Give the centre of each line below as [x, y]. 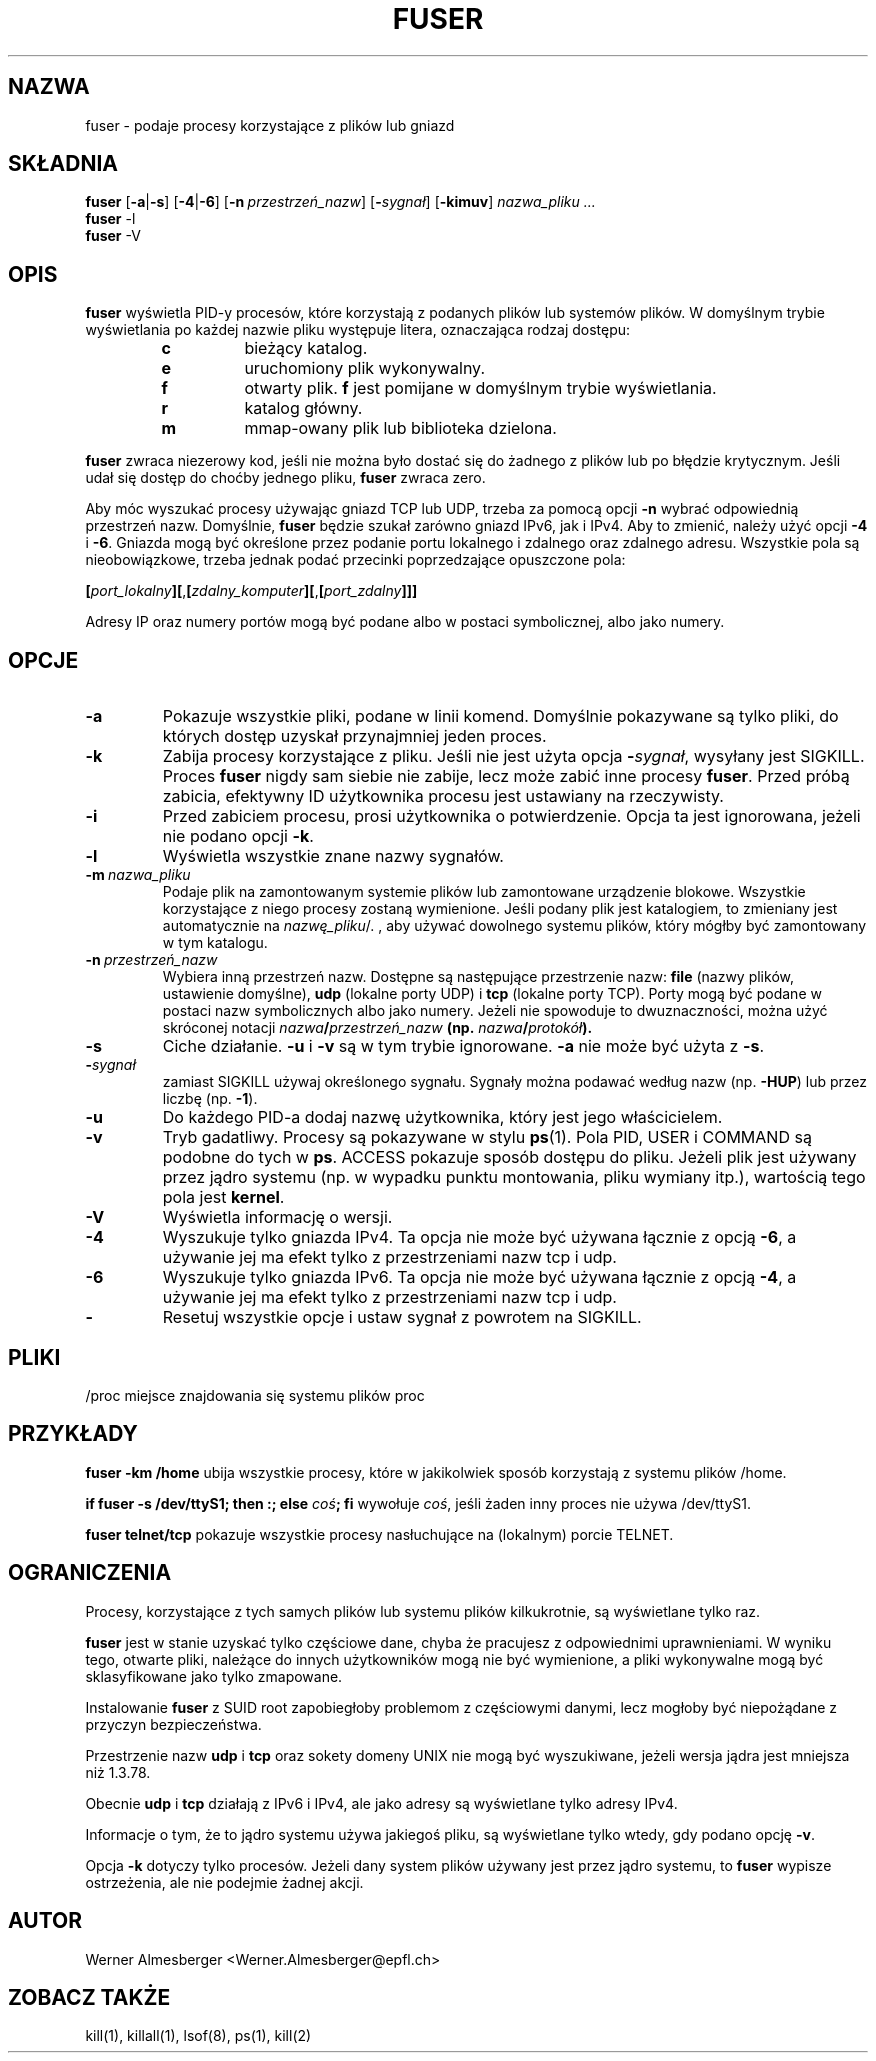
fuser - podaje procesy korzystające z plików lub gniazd [270, 125]
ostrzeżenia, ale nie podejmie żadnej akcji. [224, 1882]
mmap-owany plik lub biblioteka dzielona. [400, 428]
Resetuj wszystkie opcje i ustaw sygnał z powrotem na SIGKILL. [402, 1317]
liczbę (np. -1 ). [210, 1099]
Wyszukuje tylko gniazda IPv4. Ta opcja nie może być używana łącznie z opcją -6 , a [479, 1237]
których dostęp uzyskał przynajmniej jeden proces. [354, 736]
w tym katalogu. [215, 943]
